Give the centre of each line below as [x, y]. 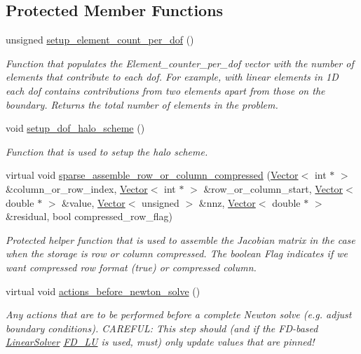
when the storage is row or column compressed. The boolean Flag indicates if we [177, 253]
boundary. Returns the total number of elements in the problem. [142, 104]
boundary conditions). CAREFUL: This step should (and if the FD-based [162, 328]
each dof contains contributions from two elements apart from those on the [165, 90]
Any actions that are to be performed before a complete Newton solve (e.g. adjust [179, 314]
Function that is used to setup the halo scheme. [107, 151]
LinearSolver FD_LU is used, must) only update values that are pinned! [160, 342]
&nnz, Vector [227, 202]
